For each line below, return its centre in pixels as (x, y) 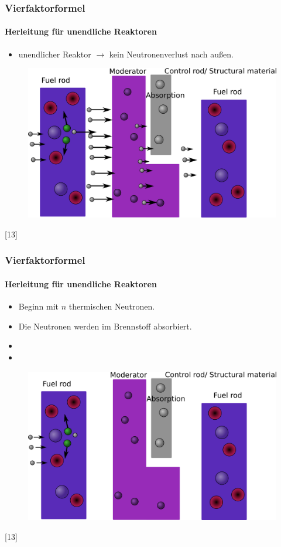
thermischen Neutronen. (112, 306)
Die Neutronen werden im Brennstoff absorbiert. (105, 326)
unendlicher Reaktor (55, 54)
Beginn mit (39, 306)
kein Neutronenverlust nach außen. (171, 54)
